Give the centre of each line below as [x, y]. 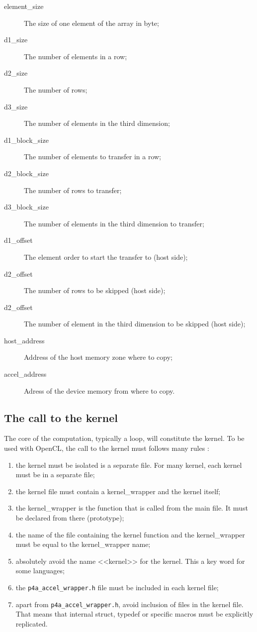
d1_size [16, 40]
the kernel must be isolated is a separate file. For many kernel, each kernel [129, 465]
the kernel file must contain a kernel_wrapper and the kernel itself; [118, 491]
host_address [24, 340]
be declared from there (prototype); [70, 518]
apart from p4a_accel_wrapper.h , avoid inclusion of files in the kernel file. [129, 604]
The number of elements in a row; [76, 56]
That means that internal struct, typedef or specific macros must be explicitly [134, 614]
